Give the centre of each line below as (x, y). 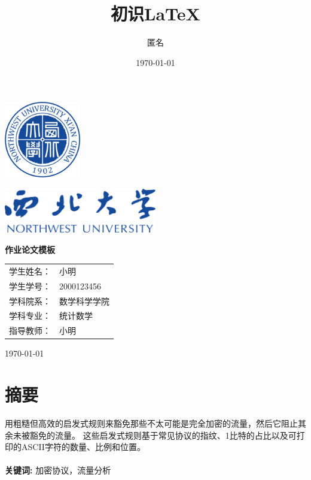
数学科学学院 (84, 301)
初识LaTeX (155, 13)
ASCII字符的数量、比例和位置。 (83, 447)
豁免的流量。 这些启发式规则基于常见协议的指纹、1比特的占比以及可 (163, 435)
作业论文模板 (30, 249)
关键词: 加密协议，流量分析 (58, 470)
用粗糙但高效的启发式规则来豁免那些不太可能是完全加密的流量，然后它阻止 (151, 423)
